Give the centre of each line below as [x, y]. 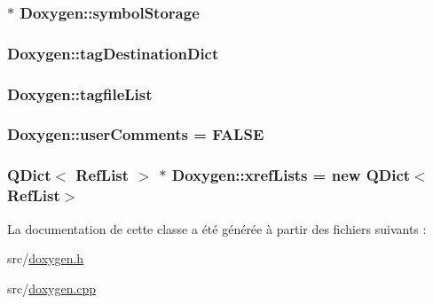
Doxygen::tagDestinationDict [113, 53]
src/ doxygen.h [46, 258]
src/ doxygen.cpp [52, 288]
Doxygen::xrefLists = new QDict [291, 175]
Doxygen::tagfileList [80, 94]
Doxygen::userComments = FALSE [136, 134]
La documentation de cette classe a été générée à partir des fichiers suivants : [217, 228]
